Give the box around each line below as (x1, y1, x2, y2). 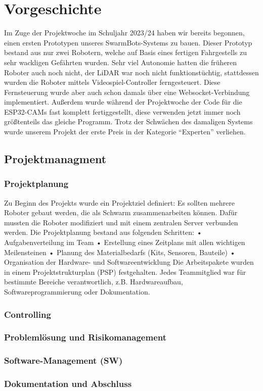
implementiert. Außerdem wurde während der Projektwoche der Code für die (4, 96, 242, 107)
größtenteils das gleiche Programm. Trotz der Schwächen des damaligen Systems (4, 116, 253, 127)
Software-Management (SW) (4, 354, 123, 367)
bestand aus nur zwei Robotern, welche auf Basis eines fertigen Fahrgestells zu (4, 47, 247, 58)
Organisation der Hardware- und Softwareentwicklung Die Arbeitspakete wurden (4, 257, 254, 267)
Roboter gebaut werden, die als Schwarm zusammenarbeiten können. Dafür (4, 207, 238, 218)
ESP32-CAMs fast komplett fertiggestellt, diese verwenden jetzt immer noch (4, 106, 241, 117)
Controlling (4, 308, 51, 320)
